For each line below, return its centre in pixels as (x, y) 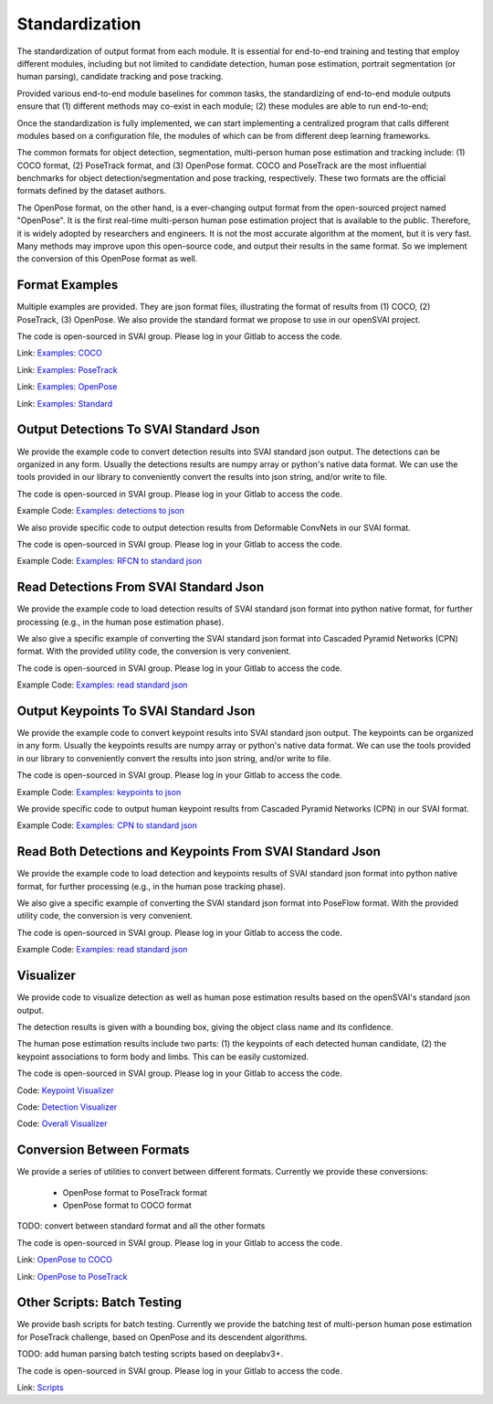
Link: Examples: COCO (59, 353)
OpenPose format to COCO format (127, 1205)
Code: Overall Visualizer (62, 1123)
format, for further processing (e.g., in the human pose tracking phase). (152, 886)
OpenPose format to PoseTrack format (135, 1192)
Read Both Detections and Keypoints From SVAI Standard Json (199, 851)
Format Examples (68, 285)
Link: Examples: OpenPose (67, 387)
